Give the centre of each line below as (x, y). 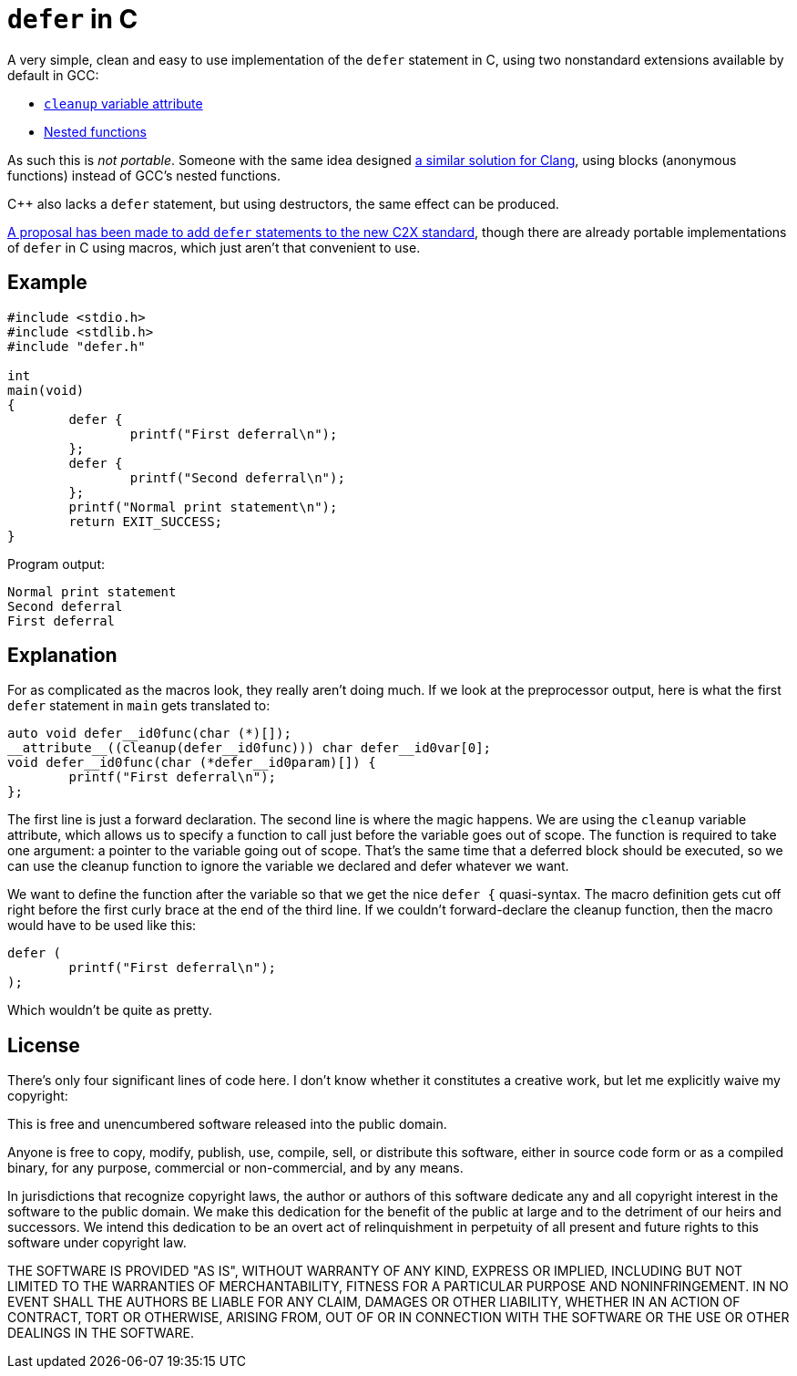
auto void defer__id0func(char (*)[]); (149, 734)
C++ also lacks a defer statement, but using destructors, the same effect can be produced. (283, 203)
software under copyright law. (97, 1243)
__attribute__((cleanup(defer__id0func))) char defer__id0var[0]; (250, 748)
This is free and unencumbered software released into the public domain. (227, 1124)
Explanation (62, 656)
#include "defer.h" (77, 346)
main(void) (46, 390)
